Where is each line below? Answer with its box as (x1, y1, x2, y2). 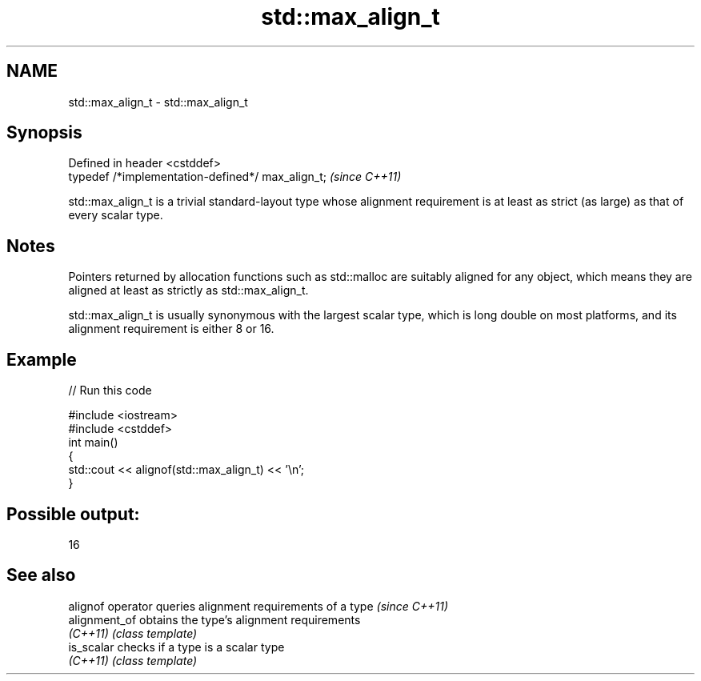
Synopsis (6, 122, 82, 143)
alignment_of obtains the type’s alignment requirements (68, 612, 361, 627)
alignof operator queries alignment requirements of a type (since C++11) (68, 599, 448, 613)
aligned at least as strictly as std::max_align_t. (68, 283, 309, 298)
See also (6, 565, 76, 586)
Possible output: (6, 503, 140, 524)
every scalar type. (68, 208, 163, 222)
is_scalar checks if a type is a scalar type (68, 639, 285, 654)
